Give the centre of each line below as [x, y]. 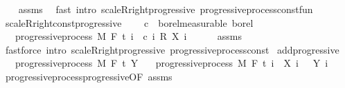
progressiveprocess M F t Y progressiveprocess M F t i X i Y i [171, 63]
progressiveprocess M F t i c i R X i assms [128, 36]
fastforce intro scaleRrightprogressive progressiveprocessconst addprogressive [172, 49]
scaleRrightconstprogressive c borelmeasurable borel [129, 22]
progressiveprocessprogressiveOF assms [89, 76]
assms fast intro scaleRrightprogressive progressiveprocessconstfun [166, 9]
